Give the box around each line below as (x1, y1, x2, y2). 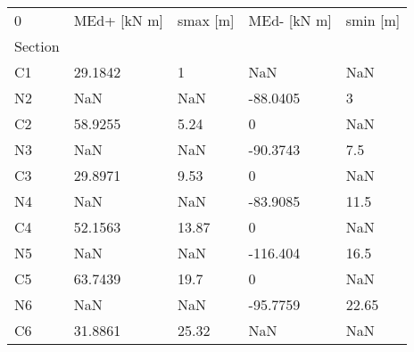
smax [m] (177, 10, 235, 30)
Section (14, 36, 60, 56)
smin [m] (345, 10, 401, 30)
